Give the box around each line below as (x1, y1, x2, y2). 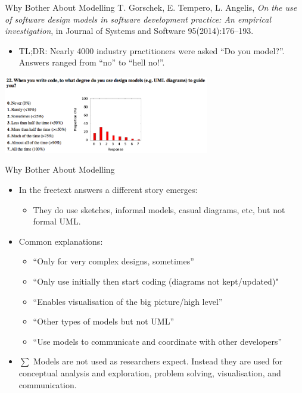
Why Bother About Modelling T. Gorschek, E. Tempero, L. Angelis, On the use (5, 1, 297, 13)
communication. (18, 378, 77, 391)
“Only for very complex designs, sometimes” (33, 255, 194, 267)
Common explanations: (18, 235, 103, 247)
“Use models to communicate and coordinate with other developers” (33, 335, 282, 347)
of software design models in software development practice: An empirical (5, 13, 271, 25)
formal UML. (33, 215, 81, 227)
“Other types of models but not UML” (33, 315, 175, 327)
